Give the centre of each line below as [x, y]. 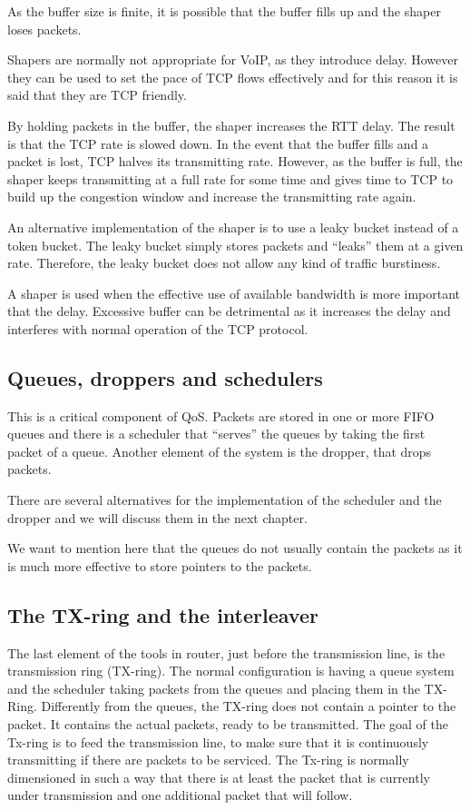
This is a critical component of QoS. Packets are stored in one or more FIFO [221, 415]
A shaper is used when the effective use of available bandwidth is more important [234, 293]
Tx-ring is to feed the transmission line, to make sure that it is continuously [218, 741]
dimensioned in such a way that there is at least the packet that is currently [219, 777]
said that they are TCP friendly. [97, 95]
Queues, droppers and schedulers [165, 377]
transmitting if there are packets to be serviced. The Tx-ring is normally [208, 760]
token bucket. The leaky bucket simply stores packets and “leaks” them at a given [235, 245]
